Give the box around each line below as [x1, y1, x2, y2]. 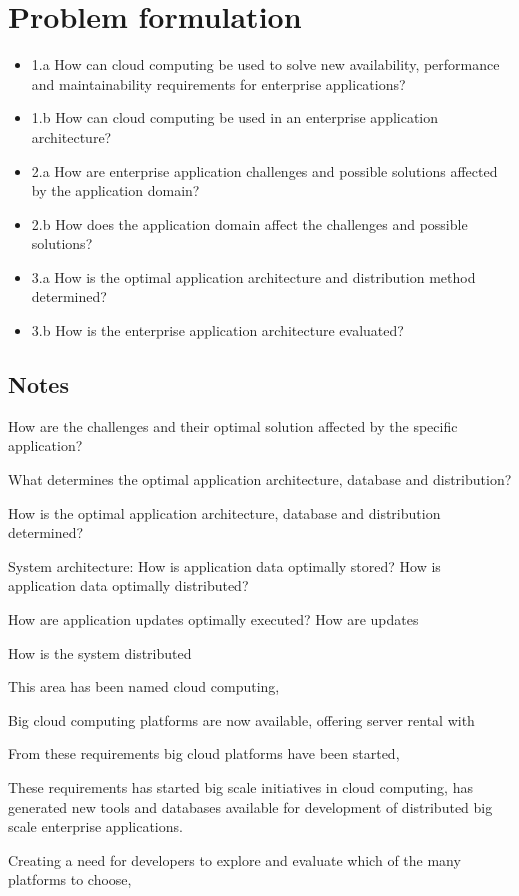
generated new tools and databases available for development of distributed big [8, 796, 493, 817]
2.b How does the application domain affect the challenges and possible [31, 213, 468, 234]
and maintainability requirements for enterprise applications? [31, 73, 406, 94]
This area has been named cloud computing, [8, 676, 280, 697]
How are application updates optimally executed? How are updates [8, 609, 419, 630]
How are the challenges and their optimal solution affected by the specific [8, 415, 458, 436]
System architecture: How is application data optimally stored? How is [8, 555, 441, 576]
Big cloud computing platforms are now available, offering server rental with [8, 709, 475, 730]
